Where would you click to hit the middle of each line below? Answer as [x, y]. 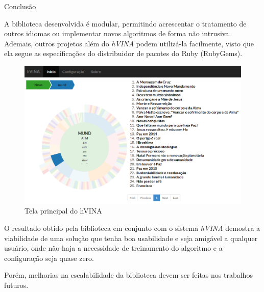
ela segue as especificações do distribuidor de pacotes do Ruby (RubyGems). [123, 53]
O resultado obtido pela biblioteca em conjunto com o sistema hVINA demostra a [132, 228]
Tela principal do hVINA [63, 211]
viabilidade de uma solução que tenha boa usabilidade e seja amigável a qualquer [131, 238]
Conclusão [20, 6]
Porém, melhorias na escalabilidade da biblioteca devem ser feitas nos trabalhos [128, 275]
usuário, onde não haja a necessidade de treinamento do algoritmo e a [113, 248]
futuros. [16, 285]
